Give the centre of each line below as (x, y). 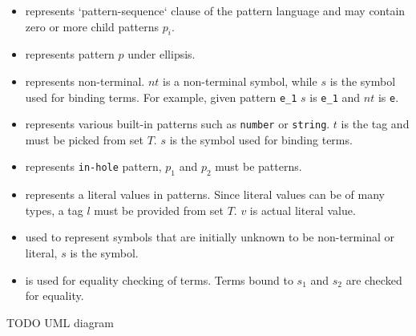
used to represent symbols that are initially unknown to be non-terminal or (210, 237)
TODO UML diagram (60, 322)
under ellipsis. (162, 54)
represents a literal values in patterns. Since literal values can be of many (205, 194)
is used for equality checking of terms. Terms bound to (159, 279)
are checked (374, 279)
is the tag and (375, 124)
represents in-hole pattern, (93, 166)
